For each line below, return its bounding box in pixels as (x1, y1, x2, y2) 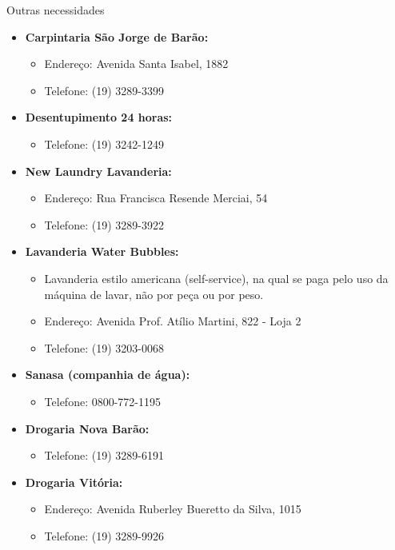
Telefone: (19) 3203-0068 (44, 339, 164, 356)
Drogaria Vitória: (25, 473, 123, 490)
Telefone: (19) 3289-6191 (44, 447, 164, 464)
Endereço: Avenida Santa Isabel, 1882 (44, 55, 229, 72)
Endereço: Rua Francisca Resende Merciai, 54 (44, 189, 268, 206)
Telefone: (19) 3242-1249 (44, 135, 164, 152)
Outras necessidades (6, 2, 105, 18)
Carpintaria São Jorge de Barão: (25, 28, 209, 45)
